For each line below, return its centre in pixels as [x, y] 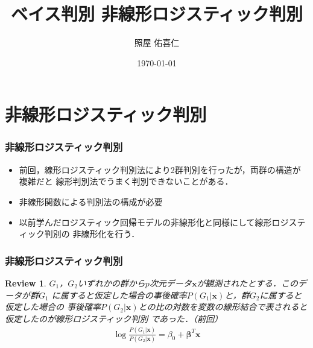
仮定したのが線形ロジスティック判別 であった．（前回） [114, 318]
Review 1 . [26, 283]
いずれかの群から [111, 283]
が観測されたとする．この [247, 283]
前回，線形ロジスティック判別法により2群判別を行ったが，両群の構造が [160, 169]
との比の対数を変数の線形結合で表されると [223, 307]
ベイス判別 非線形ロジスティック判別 [157, 14]
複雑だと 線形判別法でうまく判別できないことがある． [126, 181]
